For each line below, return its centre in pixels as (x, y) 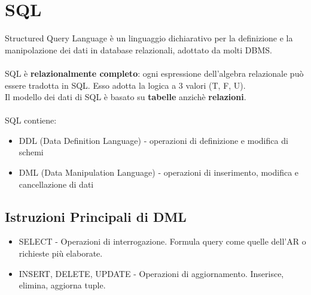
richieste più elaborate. (61, 253)
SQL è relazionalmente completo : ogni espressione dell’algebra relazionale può (154, 73)
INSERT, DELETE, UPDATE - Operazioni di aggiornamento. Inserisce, (151, 273)
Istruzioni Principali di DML (96, 216)
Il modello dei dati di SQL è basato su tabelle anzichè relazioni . (126, 97)
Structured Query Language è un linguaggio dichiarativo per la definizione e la (149, 38)
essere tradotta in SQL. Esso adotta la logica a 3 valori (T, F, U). (125, 85)
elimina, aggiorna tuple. (62, 285)
